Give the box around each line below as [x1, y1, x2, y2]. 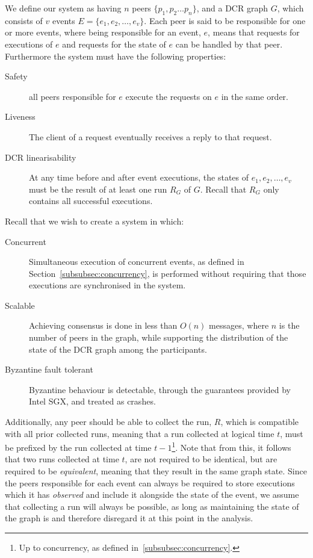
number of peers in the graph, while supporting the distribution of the [29, 331, 288, 344]
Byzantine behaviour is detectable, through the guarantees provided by [29, 383, 291, 395]
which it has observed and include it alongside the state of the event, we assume [5, 488, 299, 501]
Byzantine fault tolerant [5, 363, 93, 376]
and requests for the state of [62, 37, 166, 50]
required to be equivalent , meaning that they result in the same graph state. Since [5, 465, 307, 477]
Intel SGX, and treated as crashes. [29, 395, 156, 408]
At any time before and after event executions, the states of [29, 171, 249, 184]
